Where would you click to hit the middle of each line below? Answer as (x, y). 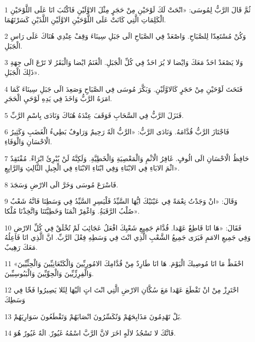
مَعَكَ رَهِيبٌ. (21, 247)
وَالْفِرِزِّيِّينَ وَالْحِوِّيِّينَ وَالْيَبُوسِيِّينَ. (49, 273)
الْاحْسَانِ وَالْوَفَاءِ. (28, 141)
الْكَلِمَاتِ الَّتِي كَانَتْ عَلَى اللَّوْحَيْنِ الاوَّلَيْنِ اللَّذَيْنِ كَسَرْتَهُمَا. (85, 19)
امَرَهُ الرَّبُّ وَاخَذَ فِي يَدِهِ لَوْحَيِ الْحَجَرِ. (58, 98)
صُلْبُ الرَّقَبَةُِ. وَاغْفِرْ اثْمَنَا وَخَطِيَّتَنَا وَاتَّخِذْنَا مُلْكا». (72, 210)
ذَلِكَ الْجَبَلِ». (22, 72)
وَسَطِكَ (15, 300)
